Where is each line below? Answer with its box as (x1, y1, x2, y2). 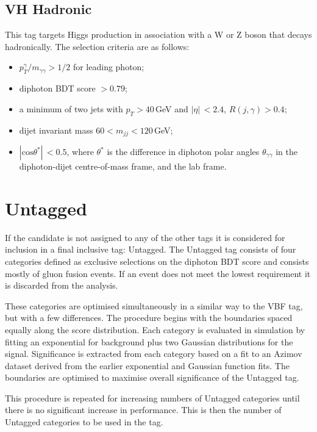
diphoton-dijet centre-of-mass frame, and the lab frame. (19, 160, 227, 173)
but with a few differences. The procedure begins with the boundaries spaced (5, 311, 293, 324)
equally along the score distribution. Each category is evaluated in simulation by (5, 323, 305, 336)
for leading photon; (73, 60, 144, 73)
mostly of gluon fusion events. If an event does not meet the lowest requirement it (5, 267, 311, 279)
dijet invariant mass (19, 123, 93, 136)
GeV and (155, 102, 188, 115)
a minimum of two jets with (19, 102, 123, 115)
